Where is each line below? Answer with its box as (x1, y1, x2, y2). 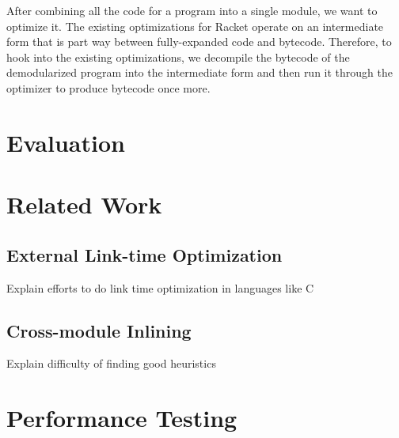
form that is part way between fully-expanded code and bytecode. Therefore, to (6, 33, 392, 50)
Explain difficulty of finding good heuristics (6, 355, 216, 372)
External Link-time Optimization (6, 242, 283, 266)
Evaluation (6, 126, 125, 158)
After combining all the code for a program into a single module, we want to (6, 2, 378, 18)
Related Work (6, 188, 162, 221)
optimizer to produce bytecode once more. (6, 79, 211, 96)
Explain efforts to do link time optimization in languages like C (6, 279, 314, 296)
